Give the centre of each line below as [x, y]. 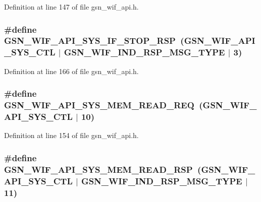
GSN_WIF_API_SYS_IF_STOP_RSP [90, 41]
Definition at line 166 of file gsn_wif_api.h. [71, 71]
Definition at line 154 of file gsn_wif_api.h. [71, 135]
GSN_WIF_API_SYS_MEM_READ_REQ [99, 105]
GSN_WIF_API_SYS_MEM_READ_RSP [98, 169]
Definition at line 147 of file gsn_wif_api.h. [71, 7]
